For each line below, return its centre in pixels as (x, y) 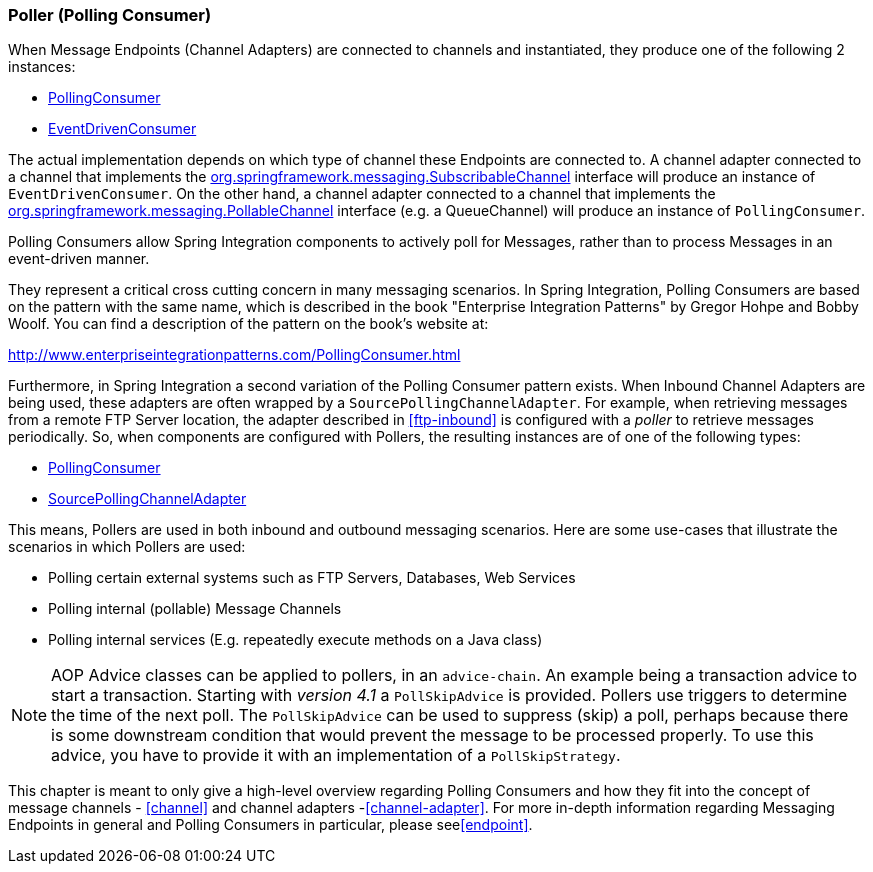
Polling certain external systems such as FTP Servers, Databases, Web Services (312, 578)
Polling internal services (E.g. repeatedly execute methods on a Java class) (295, 640)
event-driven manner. (79, 259)
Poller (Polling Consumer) (110, 15)
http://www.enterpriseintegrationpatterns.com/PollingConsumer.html (234, 355)
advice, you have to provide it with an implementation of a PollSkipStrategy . (336, 755)
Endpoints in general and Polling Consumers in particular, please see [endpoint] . (270, 825)
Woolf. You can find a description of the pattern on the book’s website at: (248, 324)
